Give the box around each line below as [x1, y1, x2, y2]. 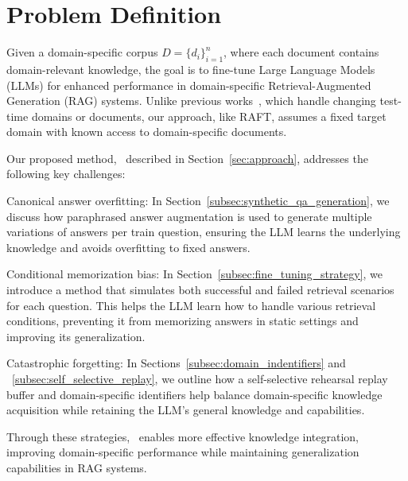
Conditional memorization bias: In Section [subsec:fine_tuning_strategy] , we [6, 266, 383, 282]
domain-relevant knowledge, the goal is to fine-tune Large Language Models [6, 60, 375, 77]
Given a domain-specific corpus [6, 44, 158, 60]
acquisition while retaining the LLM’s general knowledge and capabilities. [6, 401, 365, 418]
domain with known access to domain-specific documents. [6, 123, 287, 140]
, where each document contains [223, 44, 379, 60]
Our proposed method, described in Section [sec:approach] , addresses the [6, 149, 368, 166]
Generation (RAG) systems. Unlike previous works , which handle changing [6, 92, 376, 109]
